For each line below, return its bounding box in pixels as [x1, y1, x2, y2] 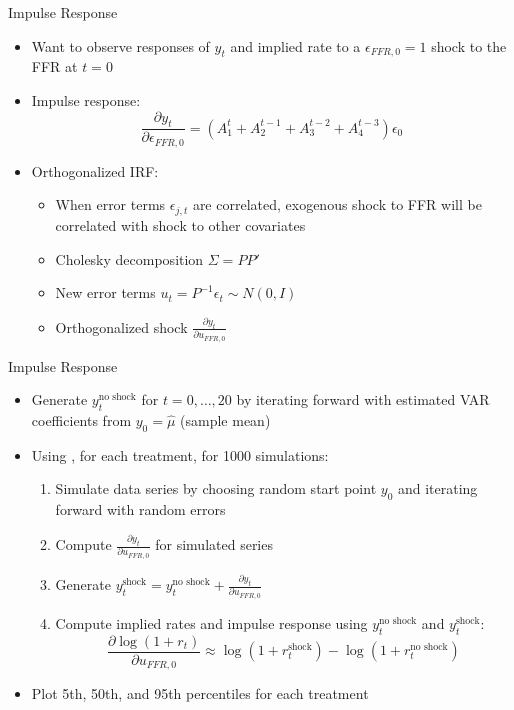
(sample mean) [180, 410, 271, 431]
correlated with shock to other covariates [55, 214, 306, 235]
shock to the [431, 35, 507, 56]
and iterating [397, 478, 478, 499]
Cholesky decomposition [55, 248, 204, 269]
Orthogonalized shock [55, 316, 188, 337]
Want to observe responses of [31, 35, 210, 56]
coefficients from [31, 410, 132, 431]
